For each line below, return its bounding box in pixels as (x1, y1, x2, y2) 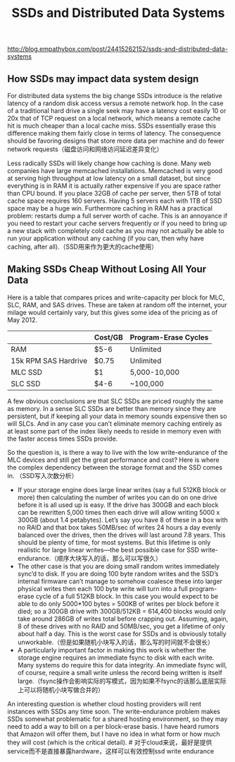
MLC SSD (11, 367, 43, 377)
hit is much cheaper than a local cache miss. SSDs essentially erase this (7, 121, 217, 130)
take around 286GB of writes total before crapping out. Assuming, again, (17, 614, 229, 623)
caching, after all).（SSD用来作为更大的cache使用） (7, 242, 158, 251)
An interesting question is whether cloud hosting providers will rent (7, 699, 202, 708)
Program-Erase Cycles (129, 332, 209, 342)
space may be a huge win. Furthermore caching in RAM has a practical (7, 204, 213, 213)
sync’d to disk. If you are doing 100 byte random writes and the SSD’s (17, 569, 219, 578)
